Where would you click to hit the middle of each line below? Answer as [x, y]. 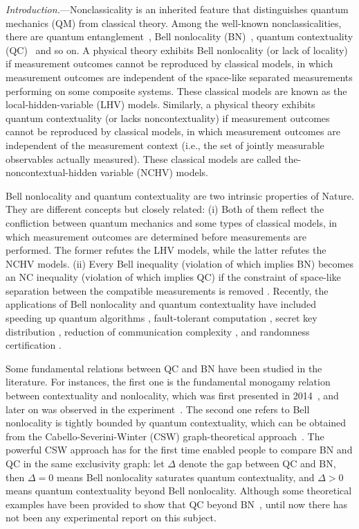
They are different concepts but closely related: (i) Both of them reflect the [165, 209]
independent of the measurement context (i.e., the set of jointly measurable [165, 145]
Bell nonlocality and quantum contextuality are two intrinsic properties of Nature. [180, 195]
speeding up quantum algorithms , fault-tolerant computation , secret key [162, 318]
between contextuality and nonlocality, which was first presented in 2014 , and [172, 396]
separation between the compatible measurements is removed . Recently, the [167, 290]
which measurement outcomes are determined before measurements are [156, 236]
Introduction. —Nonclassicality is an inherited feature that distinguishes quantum [177, 9]
